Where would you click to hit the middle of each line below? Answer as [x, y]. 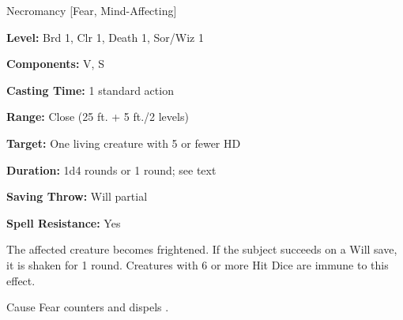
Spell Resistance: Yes [64, 222]
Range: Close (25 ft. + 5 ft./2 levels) [98, 117]
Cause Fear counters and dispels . [88, 307]
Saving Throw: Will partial [77, 196]
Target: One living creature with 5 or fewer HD [124, 143]
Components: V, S [55, 64]
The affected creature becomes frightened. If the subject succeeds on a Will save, [202, 249]
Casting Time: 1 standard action [90, 90]
